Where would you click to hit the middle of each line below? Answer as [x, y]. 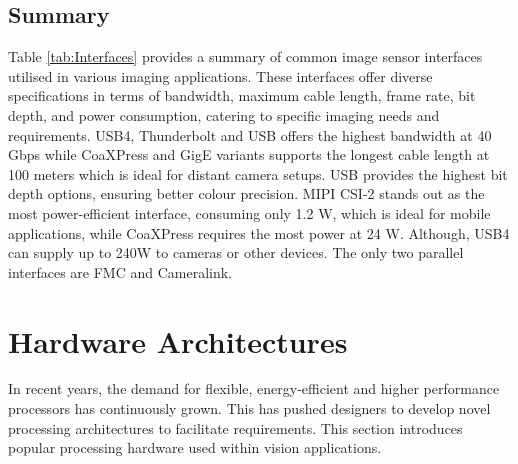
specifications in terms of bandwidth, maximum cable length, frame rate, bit [242, 95]
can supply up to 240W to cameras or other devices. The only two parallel [236, 252]
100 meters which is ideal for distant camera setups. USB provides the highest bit [258, 173]
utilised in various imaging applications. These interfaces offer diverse [220, 75]
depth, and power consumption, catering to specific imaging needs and [224, 114]
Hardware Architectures [178, 340]
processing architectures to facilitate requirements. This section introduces [235, 427]
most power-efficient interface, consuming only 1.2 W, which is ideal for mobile [249, 212]
